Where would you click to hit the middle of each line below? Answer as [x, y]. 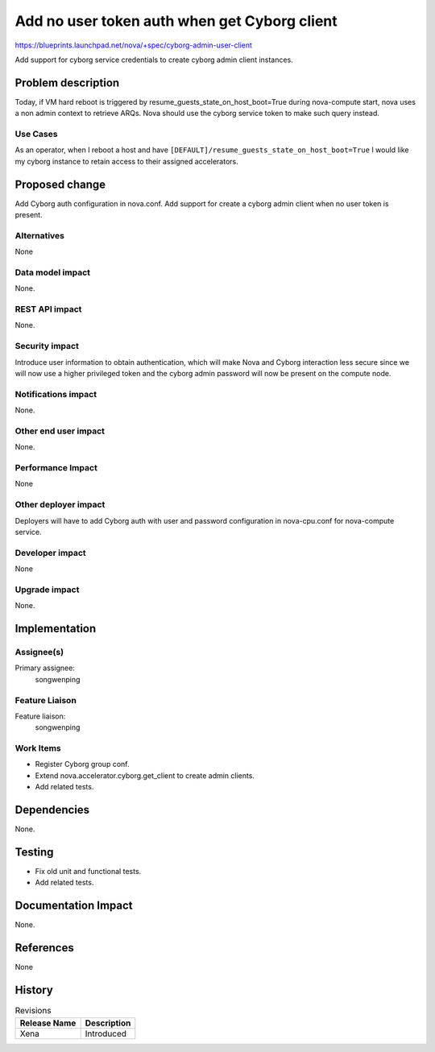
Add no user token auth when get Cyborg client [176, 21]
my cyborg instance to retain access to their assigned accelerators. [126, 161]
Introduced [106, 1033]
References [44, 948]
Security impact [47, 346]
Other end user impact [60, 431]
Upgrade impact [47, 590]
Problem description [67, 83]
